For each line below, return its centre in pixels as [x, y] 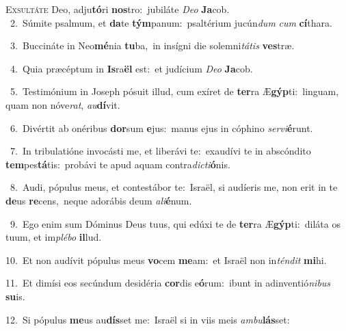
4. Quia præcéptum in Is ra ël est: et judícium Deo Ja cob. [131, 68]
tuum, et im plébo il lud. [54, 237]
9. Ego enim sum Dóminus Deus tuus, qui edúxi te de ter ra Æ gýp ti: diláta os [175, 223]
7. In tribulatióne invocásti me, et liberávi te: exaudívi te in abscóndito [160, 151]
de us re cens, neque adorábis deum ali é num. [99, 200]
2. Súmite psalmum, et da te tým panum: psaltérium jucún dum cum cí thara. [171, 22]
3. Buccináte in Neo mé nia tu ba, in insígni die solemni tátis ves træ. [152, 45]
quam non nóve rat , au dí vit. [63, 104]
